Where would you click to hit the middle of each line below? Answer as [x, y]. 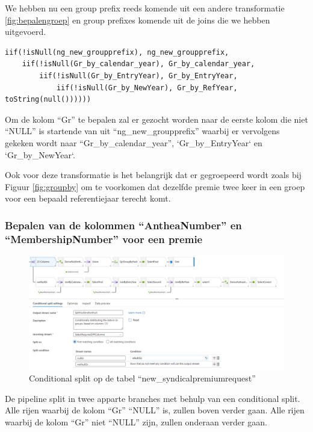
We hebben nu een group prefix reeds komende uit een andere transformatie [145, 8]
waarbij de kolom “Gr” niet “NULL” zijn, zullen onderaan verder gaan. [136, 422]
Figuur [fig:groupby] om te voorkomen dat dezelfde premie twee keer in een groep [155, 186]
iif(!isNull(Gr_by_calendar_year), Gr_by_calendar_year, [138, 64]
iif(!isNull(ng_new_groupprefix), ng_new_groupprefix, [117, 52]
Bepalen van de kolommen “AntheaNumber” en [123, 225]
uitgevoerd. [26, 32]
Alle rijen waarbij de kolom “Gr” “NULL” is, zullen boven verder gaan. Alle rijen [155, 410]
